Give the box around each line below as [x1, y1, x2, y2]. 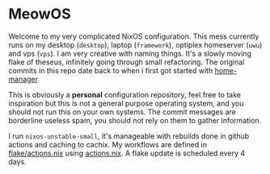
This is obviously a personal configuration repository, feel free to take [8, 89, 241, 99]
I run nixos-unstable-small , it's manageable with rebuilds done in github [8, 130, 250, 141]
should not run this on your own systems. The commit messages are [8, 106, 236, 117]
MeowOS [8, 5, 71, 23]
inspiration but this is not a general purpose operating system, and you [8, 98, 244, 108]
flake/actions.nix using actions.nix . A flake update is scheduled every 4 [8, 148, 246, 158]
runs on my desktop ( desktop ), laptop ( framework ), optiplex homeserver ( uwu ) [8, 39, 263, 49]
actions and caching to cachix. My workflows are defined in [8, 139, 208, 149]
